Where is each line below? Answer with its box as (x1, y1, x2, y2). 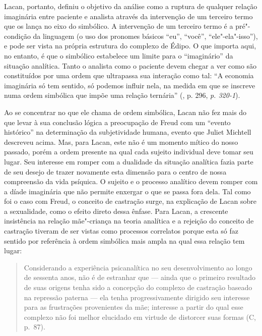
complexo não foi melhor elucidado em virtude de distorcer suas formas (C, (24, 311, 256, 322)
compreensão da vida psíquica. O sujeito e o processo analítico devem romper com (4, 176, 258, 187)
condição (4, 30, 31, 41)
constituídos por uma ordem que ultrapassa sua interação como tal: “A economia (4, 70, 254, 81)
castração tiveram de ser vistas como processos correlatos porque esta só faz (4, 226, 238, 236)
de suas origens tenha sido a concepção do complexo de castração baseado (24, 282, 252, 293)
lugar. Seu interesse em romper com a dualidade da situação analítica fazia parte (4, 156, 253, 166)
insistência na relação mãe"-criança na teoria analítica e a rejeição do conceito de (4, 215, 254, 226)
